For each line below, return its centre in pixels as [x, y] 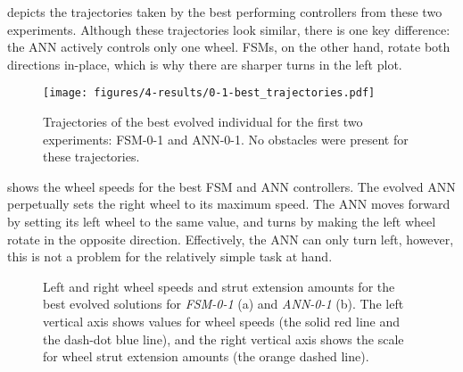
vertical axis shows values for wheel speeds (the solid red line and [222, 321]
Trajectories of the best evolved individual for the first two [203, 122]
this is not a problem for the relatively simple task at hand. [170, 256]
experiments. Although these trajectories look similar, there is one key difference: [229, 29]
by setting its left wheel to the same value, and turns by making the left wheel [222, 221]
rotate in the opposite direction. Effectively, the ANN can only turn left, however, [231, 239]
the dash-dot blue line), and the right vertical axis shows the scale [223, 339]
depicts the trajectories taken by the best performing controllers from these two [225, 12]
